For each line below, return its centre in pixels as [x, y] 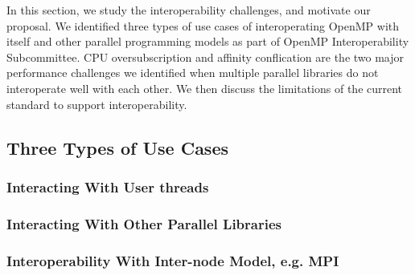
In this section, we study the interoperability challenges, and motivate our [189, 10]
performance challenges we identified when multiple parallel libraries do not [193, 73]
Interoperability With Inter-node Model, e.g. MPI [173, 260]
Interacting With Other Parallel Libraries [144, 223]
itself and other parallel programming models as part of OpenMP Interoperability [208, 41]
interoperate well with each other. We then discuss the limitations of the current [205, 88]
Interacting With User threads [108, 186]
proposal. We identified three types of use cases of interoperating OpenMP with [203, 25]
